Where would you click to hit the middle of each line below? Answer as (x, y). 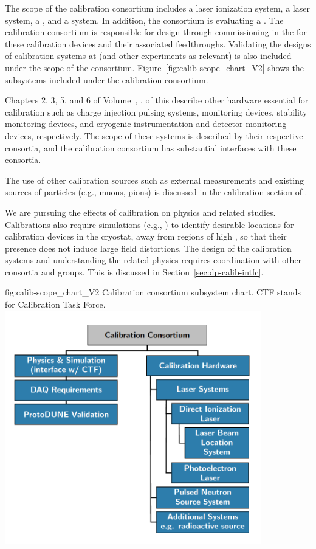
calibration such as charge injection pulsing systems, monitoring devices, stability (156, 112)
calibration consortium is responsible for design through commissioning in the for (156, 32)
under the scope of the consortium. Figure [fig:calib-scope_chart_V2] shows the (154, 67)
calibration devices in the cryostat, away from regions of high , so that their (146, 236)
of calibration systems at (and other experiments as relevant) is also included (148, 56)
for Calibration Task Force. (55, 304)
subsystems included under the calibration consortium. (107, 79)
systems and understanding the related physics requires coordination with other (153, 260)
